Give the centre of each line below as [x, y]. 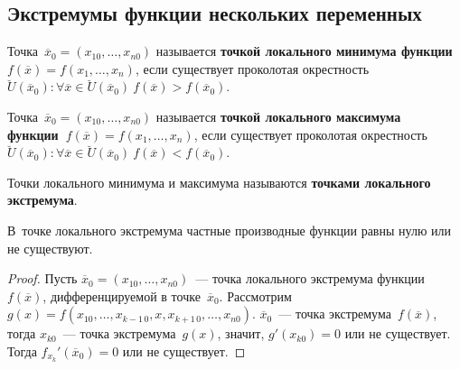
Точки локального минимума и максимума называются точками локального [219, 182]
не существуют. [50, 248]
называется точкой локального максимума [278, 116]
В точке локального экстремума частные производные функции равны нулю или [229, 230]
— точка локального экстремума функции [310, 278]
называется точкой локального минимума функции [304, 51]
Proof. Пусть [42, 278]
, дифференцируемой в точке [122, 295]
